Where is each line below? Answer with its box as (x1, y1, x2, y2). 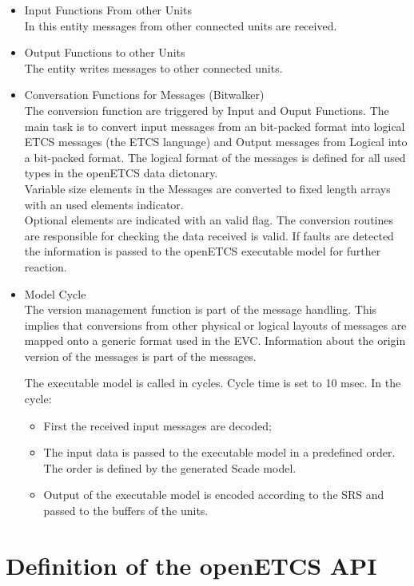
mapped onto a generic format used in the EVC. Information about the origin (24, 332, 406, 349)
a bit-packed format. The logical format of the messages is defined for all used (24, 148, 406, 165)
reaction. (24, 258, 67, 275)
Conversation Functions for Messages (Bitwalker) (24, 86, 265, 103)
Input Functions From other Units (24, 2, 192, 18)
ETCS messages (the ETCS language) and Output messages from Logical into (24, 133, 408, 150)
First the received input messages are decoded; (43, 417, 272, 434)
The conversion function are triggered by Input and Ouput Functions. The (24, 101, 389, 118)
